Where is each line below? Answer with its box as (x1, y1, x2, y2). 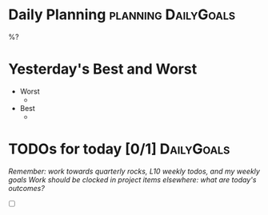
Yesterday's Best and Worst (8, 60, 198, 78)
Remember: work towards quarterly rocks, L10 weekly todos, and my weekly (8, 166, 260, 176)
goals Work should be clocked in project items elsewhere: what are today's (8, 174, 257, 185)
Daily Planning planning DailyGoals (8, 6, 236, 24)
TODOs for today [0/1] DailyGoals (8, 140, 230, 158)
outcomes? (8, 183, 46, 193)
